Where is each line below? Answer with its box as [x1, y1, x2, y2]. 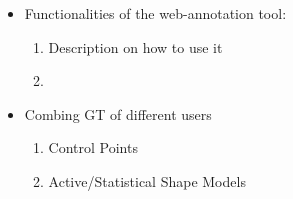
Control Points [48, 137, 138, 158]
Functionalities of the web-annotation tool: [24, 3, 287, 23]
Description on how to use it [48, 36, 223, 57]
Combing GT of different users [24, 103, 212, 124]
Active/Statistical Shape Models [48, 170, 246, 191]
